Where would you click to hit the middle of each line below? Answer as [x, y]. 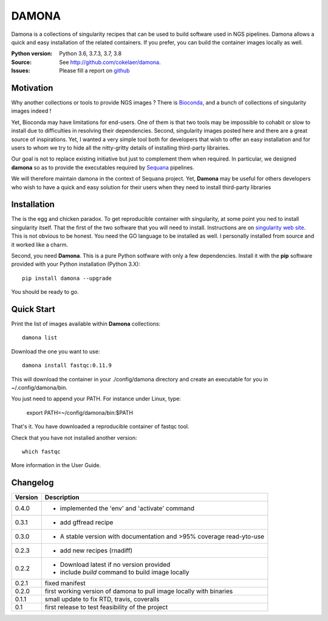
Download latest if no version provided [115, 564]
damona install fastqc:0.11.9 [67, 366]
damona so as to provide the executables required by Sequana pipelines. [103, 167]
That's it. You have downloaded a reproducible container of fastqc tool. [100, 426]
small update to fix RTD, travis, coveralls [102, 599]
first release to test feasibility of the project [106, 607]
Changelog [32, 483]
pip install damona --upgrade [67, 278]
